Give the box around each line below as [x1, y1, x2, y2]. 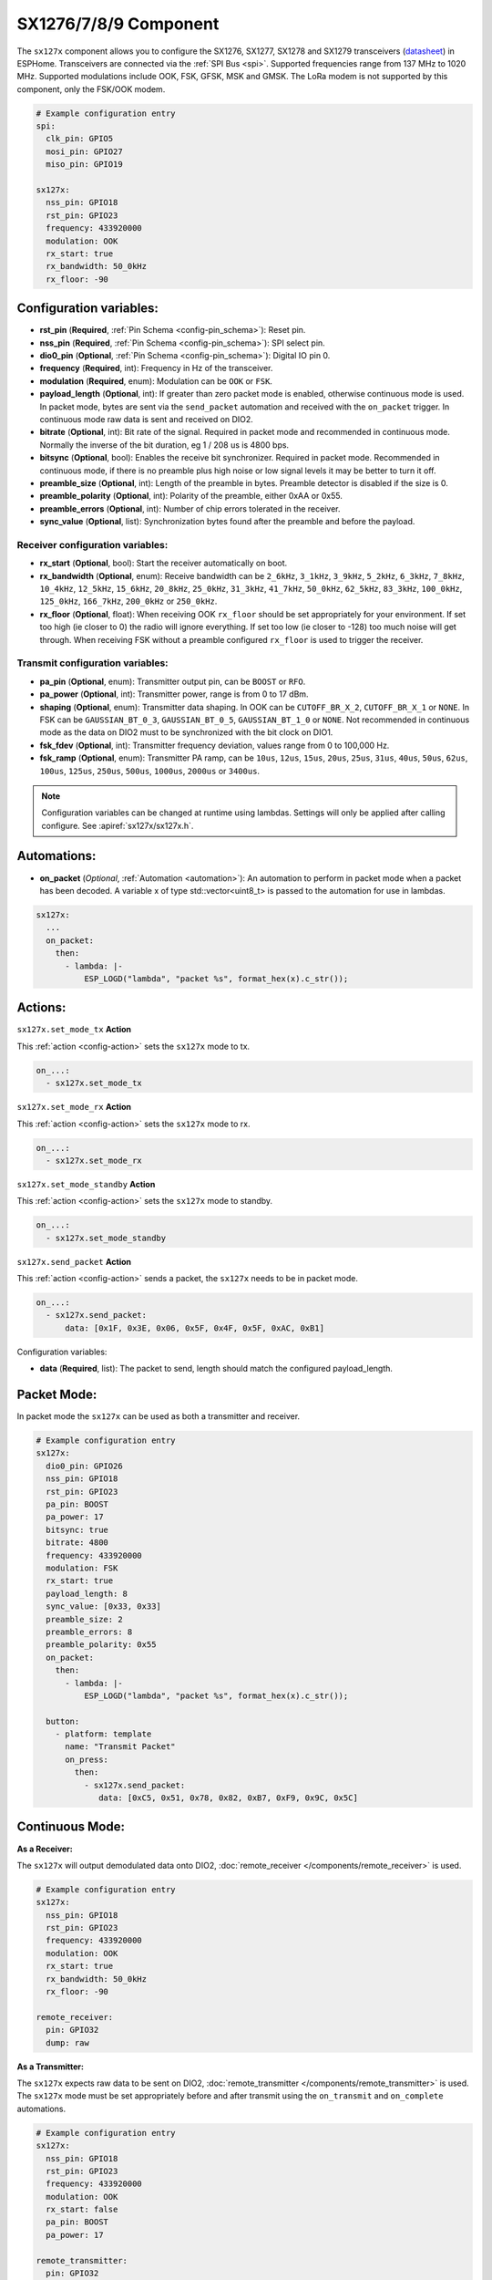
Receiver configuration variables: [16, 538, 169, 551]
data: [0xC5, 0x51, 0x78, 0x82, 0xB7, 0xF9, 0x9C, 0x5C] [98, 1793, 359, 1803]
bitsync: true [46, 1524, 109, 1535]
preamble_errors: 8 [46, 1626, 133, 1637]
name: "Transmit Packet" [65, 1742, 177, 1752]
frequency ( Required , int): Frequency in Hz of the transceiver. [39, 363, 273, 374]
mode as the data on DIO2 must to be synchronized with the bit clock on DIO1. [39, 727, 333, 738]
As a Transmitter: [16, 2061, 84, 2072]
